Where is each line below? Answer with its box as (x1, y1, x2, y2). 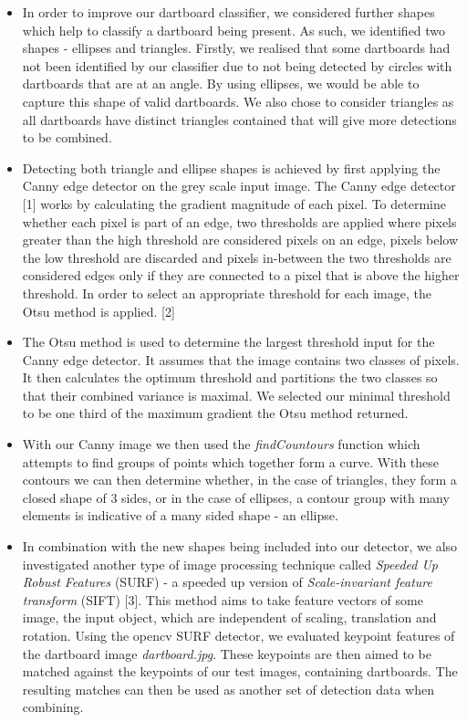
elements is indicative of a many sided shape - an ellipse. (22, 506, 338, 525)
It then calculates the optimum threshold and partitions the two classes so (22, 368, 438, 387)
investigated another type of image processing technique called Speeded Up (22, 554, 439, 573)
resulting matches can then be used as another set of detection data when (22, 679, 434, 698)
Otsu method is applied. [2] (22, 301, 175, 320)
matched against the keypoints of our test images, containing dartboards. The (22, 662, 458, 681)
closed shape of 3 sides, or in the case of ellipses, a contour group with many (22, 487, 450, 507)
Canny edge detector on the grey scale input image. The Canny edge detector (22, 176, 456, 195)
